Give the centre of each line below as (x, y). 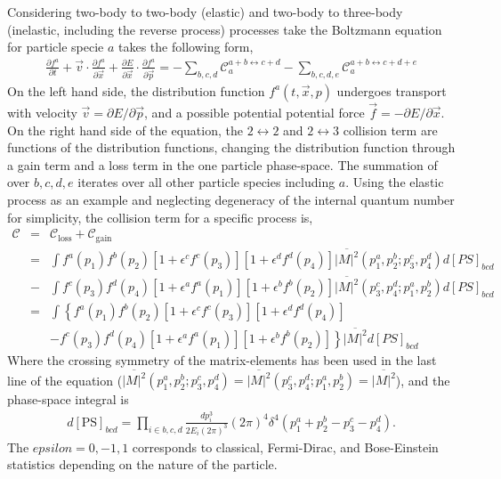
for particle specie (56, 47)
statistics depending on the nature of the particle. (142, 464)
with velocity (42, 112)
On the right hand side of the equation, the (125, 130)
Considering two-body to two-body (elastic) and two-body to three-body (205, 12)
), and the (423, 380)
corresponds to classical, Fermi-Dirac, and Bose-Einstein (285, 447)
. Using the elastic (395, 182)
